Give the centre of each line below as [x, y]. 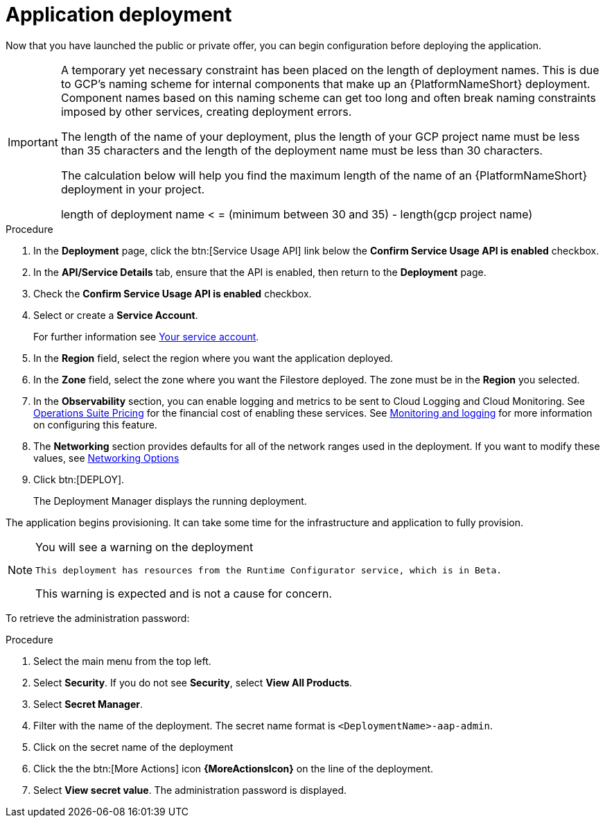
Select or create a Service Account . [116, 315]
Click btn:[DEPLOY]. [79, 479]
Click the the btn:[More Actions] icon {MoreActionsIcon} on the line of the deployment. [234, 768]
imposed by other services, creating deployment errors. [206, 111]
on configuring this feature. [95, 424]
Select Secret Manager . [88, 704]
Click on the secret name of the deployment [133, 747]
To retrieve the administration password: [98, 618]
